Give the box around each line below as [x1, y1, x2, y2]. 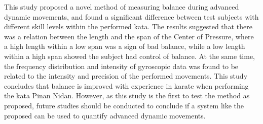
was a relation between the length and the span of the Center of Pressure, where [4, 31, 254, 41]
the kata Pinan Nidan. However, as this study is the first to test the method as [4, 90, 250, 101]
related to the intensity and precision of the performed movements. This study [4, 71, 248, 81]
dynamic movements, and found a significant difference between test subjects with [4, 11, 259, 22]
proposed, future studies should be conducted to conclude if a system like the [4, 100, 244, 110]
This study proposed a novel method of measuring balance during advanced [4, 2, 239, 12]
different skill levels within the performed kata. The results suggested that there [4, 21, 252, 32]
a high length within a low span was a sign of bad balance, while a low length [4, 41, 245, 51]
